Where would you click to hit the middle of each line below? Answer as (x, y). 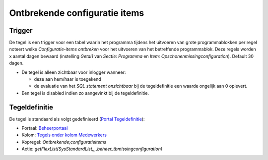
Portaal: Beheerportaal (45, 128)
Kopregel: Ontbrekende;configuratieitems (64, 142)
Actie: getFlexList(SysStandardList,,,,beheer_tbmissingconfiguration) (92, 149)
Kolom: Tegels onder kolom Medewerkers (64, 135)
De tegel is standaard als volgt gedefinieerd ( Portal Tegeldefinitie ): (77, 119)
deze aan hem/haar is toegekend (67, 79)
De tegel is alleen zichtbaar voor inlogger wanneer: (74, 72)
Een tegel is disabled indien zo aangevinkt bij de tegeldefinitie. (85, 93)
